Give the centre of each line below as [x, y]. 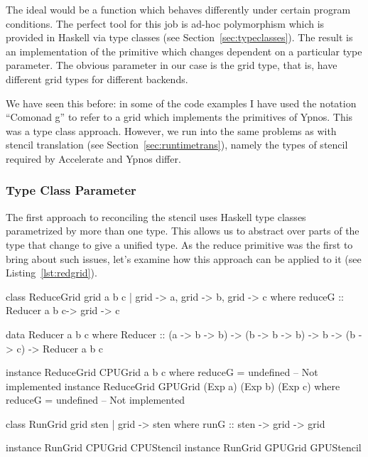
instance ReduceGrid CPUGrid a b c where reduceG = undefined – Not [162, 372]
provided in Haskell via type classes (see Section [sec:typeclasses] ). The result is [179, 37]
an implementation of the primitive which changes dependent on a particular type [184, 51]
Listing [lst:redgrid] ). [52, 273]
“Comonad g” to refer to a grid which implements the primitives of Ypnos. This [179, 117]
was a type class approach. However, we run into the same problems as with [171, 130]
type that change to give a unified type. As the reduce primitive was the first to [179, 244]
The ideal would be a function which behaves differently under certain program [178, 9]
